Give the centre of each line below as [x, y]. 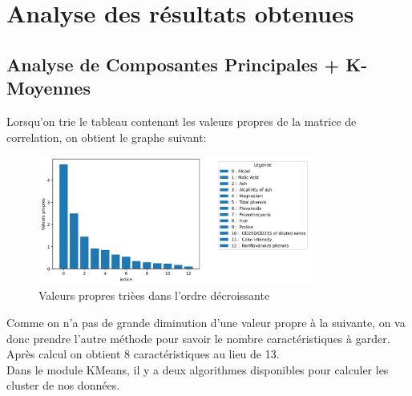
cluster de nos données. [63, 385]
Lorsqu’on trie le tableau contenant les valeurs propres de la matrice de [182, 121]
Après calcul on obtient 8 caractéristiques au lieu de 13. [143, 354]
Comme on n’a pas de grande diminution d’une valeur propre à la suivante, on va [206, 322]
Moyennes [48, 88]
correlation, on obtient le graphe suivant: [107, 137]
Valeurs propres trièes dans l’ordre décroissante [154, 295]
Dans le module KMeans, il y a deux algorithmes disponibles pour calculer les [198, 369]
